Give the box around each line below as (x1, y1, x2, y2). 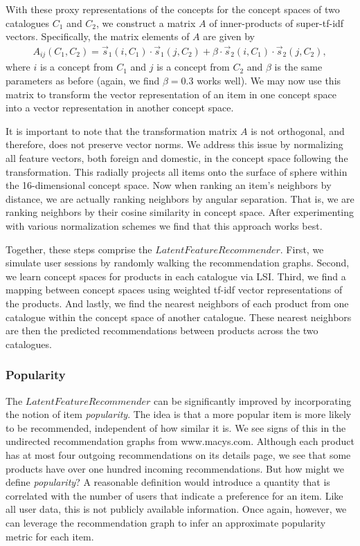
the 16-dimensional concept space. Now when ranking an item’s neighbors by (6, 178, 332, 192)
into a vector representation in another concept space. (6, 100, 234, 115)
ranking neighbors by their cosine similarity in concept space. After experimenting (6, 205, 354, 219)
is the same (274, 60, 323, 74)
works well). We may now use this (197, 73, 341, 88)
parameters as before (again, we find (6, 73, 160, 88)
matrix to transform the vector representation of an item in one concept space (6, 87, 336, 101)
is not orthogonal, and (251, 123, 345, 138)
